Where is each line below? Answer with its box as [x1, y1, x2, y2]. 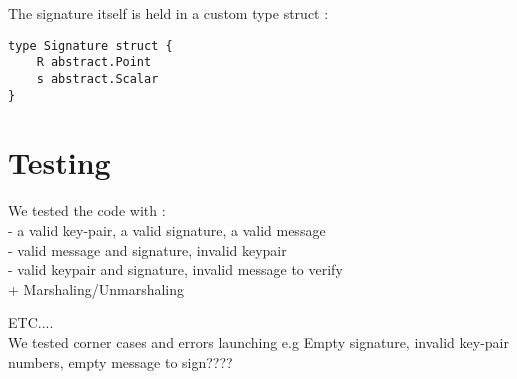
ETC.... [8, 312, 54, 333]
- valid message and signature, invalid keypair [8, 239, 287, 260]
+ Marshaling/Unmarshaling [8, 278, 185, 299]
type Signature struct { [8, 38, 173, 53]
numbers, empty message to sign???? [8, 351, 233, 372]
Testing [8, 142, 111, 183]
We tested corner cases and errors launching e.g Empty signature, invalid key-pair [8, 331, 509, 352]
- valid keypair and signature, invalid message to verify [8, 259, 343, 280]
